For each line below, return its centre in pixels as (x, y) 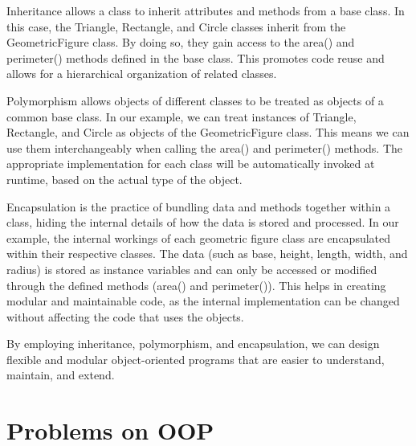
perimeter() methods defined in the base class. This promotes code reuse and (196, 57)
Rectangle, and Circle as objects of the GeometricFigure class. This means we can (208, 132)
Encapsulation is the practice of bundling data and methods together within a (199, 206)
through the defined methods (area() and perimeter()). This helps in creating (196, 285)
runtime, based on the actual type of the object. (124, 179)
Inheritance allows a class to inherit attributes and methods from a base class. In (206, 10)
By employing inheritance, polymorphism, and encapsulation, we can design (193, 344)
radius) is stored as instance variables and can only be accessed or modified (192, 269)
